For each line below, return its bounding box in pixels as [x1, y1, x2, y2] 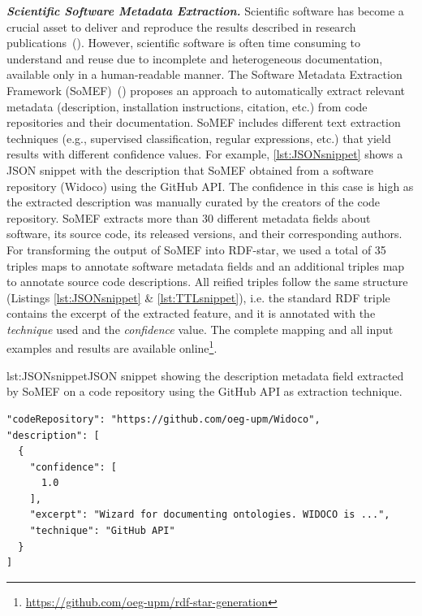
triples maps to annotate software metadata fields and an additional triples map [6, 257, 405, 274]
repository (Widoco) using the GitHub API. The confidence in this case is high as [6, 177, 414, 194]
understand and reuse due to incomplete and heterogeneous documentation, [6, 50, 383, 67]
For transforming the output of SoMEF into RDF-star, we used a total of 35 [6, 241, 386, 258]
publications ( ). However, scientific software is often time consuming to [6, 34, 360, 51]
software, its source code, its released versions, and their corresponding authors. [6, 225, 403, 242]
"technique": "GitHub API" [29, 525, 175, 537]
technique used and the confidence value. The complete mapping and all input [6, 320, 394, 337]
